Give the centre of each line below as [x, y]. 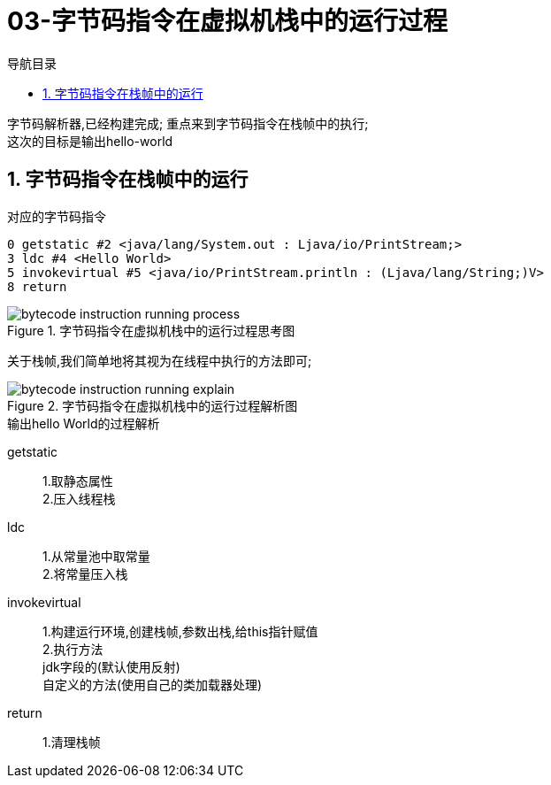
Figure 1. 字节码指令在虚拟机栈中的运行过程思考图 [151, 330]
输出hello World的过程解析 [84, 423]
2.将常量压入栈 [85, 573]
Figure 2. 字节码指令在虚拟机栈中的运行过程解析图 [153, 405]
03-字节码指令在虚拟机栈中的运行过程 [228, 21]
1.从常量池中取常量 [96, 556]
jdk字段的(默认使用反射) [111, 666]
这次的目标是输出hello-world [90, 141]
